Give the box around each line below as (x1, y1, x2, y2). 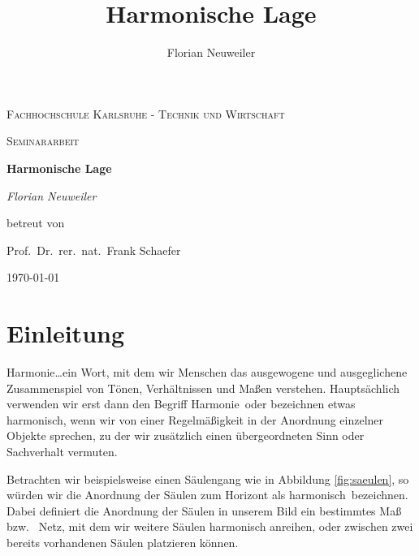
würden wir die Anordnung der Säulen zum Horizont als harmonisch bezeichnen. (6, 486, 408, 503)
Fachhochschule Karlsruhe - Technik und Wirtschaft (6, 105, 285, 122)
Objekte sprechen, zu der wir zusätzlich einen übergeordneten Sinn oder (6, 427, 365, 444)
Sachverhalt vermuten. (6, 442, 118, 459)
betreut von (6, 214, 65, 231)
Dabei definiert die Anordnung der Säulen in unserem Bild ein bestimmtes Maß (6, 502, 402, 519)
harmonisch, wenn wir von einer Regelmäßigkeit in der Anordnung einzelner (6, 411, 384, 428)
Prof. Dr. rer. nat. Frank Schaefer (6, 241, 181, 258)
